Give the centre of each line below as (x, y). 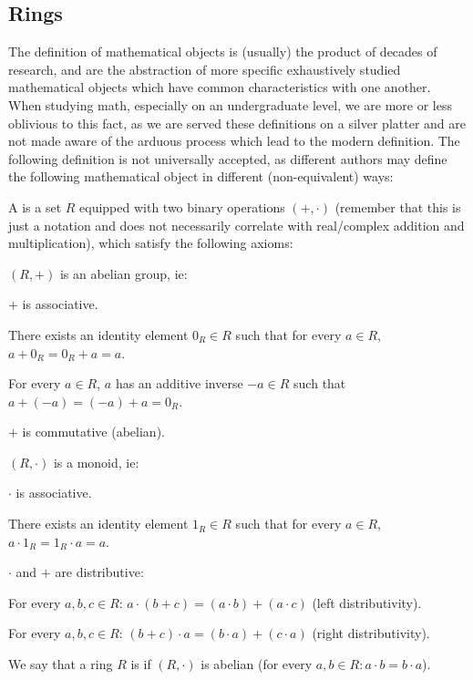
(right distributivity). (371, 633)
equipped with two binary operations (182, 206)
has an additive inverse (179, 383)
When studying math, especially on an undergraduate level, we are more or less (230, 104)
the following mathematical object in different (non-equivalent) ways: (201, 176)
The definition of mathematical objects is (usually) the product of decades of (223, 52)
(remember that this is (398, 206)
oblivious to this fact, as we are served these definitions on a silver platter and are (237, 123)
